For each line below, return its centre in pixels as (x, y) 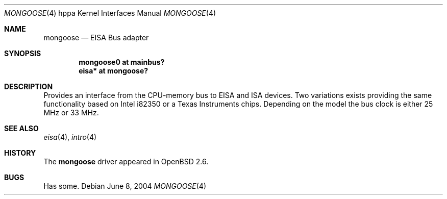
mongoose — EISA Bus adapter (96, 38)
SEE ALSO (21, 128)
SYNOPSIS (23, 53)
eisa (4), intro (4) (70, 137)
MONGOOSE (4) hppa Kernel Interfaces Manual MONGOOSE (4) (110, 13)
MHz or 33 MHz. (71, 113)
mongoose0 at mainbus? (122, 62)
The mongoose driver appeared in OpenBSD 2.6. (126, 161)
